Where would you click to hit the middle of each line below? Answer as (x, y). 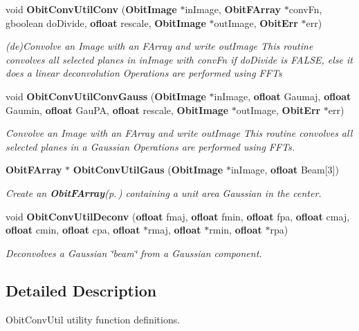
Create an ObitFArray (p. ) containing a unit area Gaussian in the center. (164, 192)
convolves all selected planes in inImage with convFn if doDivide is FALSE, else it (179, 59)
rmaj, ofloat (175, 230)
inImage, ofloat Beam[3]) (285, 170)
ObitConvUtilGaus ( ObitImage (148, 170)
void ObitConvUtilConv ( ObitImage (91, 9)
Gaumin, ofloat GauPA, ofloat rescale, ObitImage (117, 110)
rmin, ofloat (236, 230)
